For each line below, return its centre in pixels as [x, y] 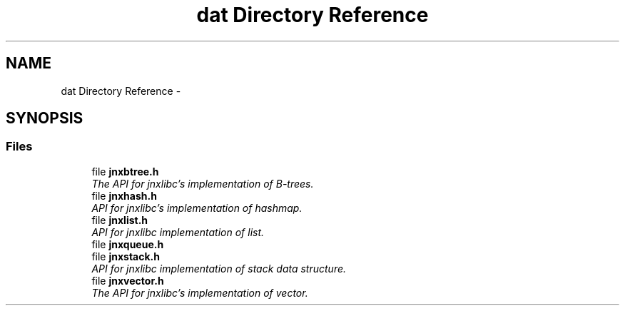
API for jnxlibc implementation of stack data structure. [219, 268]
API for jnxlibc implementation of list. [178, 232]
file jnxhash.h [124, 195]
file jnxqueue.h [128, 244]
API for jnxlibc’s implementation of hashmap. [197, 208]
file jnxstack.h [126, 256]
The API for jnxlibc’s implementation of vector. [200, 292]
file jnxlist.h [120, 220]
